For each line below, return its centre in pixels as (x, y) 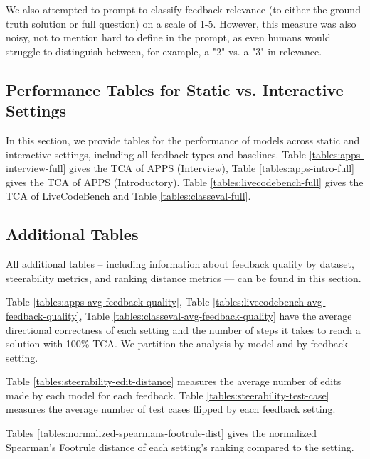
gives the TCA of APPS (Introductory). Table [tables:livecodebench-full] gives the (185, 182)
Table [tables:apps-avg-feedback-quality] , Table (108, 302)
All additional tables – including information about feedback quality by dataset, (180, 264)
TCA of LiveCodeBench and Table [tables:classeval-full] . (128, 196)
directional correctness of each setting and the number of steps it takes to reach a (183, 329)
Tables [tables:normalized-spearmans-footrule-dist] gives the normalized (161, 433)
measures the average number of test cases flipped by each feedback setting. (171, 409)
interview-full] (36, 168)
